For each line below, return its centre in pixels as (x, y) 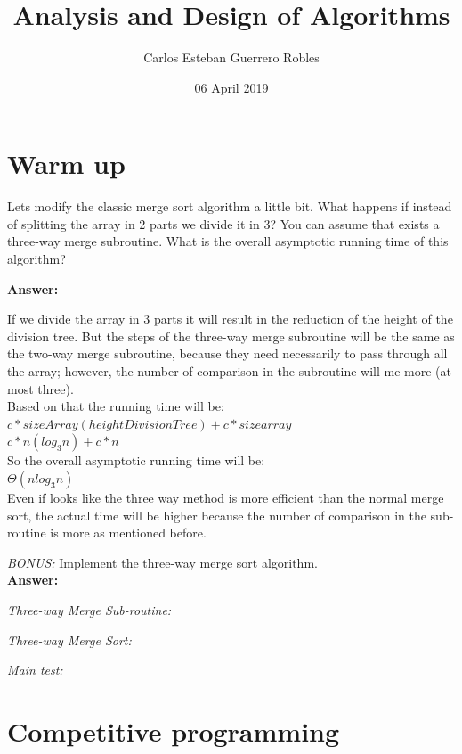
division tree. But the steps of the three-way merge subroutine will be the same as (231, 336)
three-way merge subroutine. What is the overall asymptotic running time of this (228, 241)
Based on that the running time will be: (116, 406)
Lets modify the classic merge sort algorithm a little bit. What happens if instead (230, 206)
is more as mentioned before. (128, 533)
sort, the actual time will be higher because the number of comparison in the (217, 515)
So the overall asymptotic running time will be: (136, 460)
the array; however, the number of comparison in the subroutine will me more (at (229, 371)
